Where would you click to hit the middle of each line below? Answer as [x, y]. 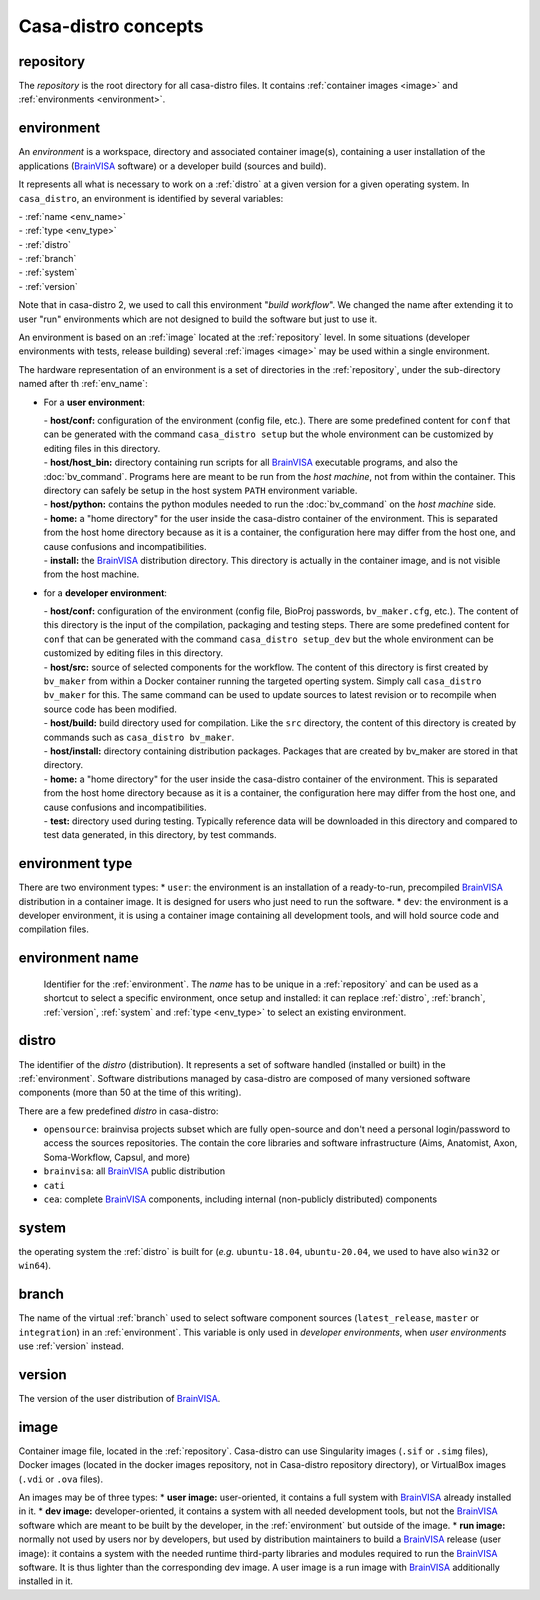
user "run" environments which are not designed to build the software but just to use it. [198, 319]
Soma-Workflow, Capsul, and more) [117, 1157]
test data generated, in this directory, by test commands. [160, 835]
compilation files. [53, 929]
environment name [78, 958]
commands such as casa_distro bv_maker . [139, 737]
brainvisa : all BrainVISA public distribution [134, 1171]
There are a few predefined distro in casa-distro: [118, 1111]
